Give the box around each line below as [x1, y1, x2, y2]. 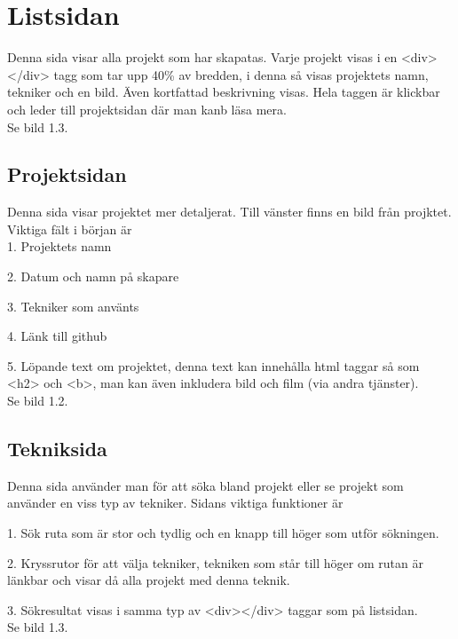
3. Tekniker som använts [7, 296, 139, 315]
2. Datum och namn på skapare [7, 267, 179, 286]
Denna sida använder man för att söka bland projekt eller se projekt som [7, 476, 404, 494]
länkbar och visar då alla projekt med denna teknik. [7, 571, 290, 589]
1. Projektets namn [7, 237, 112, 256]
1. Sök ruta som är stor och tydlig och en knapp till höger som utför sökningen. [7, 524, 439, 542]
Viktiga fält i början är [7, 219, 132, 238]
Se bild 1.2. [7, 391, 68, 410]
